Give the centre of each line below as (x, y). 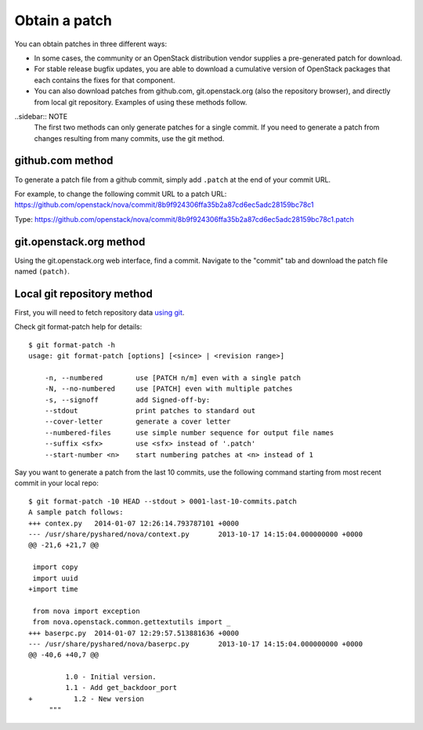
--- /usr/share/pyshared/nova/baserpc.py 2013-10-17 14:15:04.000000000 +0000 (196, 644)
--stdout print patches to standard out (150, 411)
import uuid (55, 578)
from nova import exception (86, 611)
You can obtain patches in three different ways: (91, 44)
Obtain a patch (63, 20)
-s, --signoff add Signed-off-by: (127, 400)
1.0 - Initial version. (111, 677)
